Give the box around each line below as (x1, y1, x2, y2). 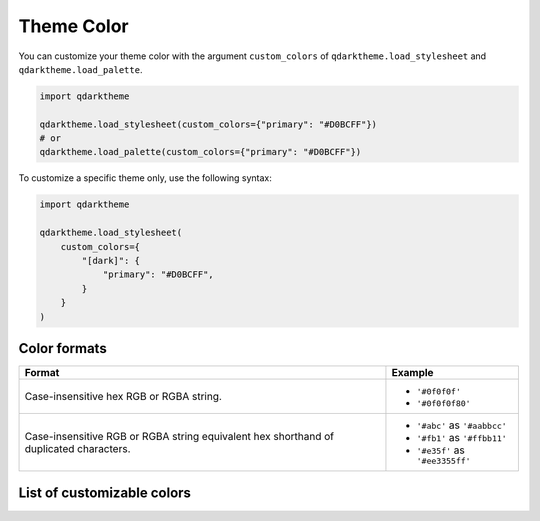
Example (391, 366, 434, 380)
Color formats (18, 340, 107, 357)
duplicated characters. (24, 441, 131, 455)
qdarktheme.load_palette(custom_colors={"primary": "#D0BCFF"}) (39, 146, 362, 158)
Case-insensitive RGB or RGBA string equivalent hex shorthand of (24, 429, 335, 443)
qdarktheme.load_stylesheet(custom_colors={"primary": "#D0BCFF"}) (39, 118, 378, 130)
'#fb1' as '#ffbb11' (416, 431, 507, 445)
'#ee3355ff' (416, 456, 471, 467)
